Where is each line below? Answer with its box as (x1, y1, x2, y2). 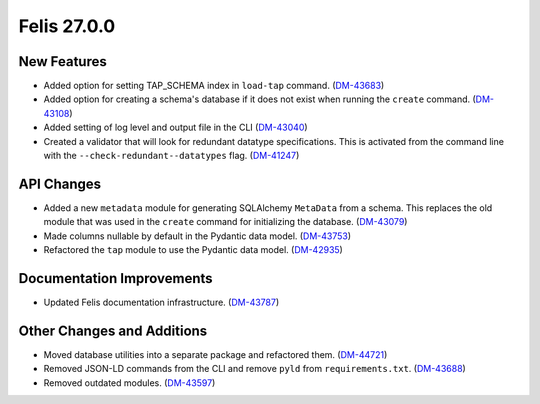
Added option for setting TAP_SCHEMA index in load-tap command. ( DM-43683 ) (43, 80, 385, 92)
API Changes (18, 175, 102, 192)
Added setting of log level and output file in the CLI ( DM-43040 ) (43, 121, 309, 134)
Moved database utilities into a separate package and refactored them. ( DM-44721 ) (43, 348, 388, 360)
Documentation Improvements (18, 270, 214, 287)
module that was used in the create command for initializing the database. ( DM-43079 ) (43, 216, 408, 228)
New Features (18, 53, 107, 70)
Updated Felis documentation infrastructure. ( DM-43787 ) (43, 296, 280, 308)
